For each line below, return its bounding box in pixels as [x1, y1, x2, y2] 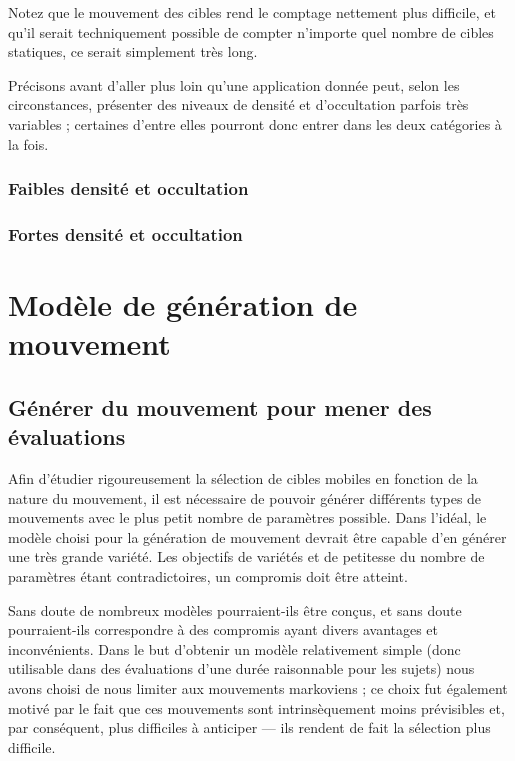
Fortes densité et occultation [8, 221, 243, 246]
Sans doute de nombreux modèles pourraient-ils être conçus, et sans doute [8, 599, 462, 620]
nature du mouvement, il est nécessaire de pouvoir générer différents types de [8, 487, 482, 508]
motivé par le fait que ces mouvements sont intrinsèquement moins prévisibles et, [8, 697, 505, 718]
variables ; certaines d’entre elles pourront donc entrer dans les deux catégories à [8, 113, 502, 134]
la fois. [8, 133, 49, 154]
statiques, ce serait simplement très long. [8, 41, 258, 62]
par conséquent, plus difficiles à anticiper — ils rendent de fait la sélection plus [8, 717, 491, 738]
